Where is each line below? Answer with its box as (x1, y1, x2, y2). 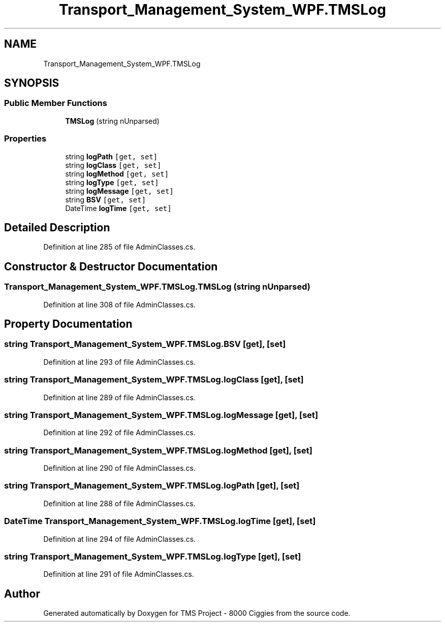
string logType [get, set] (65, 178, 159, 187)
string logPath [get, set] (65, 152, 158, 161)
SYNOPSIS (4, 77, 59, 90)
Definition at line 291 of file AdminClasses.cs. (43, 570, 194, 579)
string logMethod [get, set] (65, 169, 169, 178)
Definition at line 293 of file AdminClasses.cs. (43, 357, 196, 366)
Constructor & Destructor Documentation (4, 260, 218, 273)
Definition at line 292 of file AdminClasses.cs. (43, 428, 196, 437)
